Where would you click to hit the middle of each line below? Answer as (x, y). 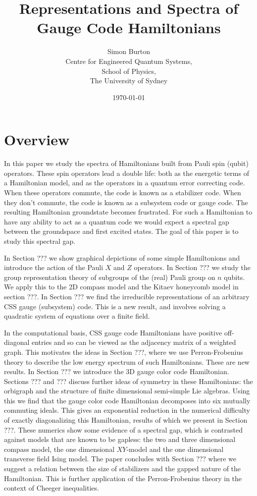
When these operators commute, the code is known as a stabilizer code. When (123, 192)
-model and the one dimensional (175, 449)
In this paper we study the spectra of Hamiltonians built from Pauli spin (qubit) (126, 163)
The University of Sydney (129, 81)
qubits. (234, 277)
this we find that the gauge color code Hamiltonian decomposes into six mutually (127, 400)
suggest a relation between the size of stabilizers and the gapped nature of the (123, 468)
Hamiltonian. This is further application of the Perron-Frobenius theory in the (123, 478)
